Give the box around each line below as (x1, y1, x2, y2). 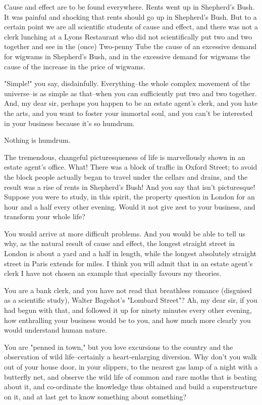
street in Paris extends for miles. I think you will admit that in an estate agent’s (4, 258, 253, 268)
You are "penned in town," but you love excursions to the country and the (4, 341, 233, 352)
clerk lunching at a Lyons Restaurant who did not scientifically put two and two (4, 31, 252, 42)
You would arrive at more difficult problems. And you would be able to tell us (4, 228, 245, 238)
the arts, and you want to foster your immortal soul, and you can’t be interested (4, 107, 253, 118)
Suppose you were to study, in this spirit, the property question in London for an (4, 191, 255, 202)
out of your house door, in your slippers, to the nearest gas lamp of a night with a (4, 361, 258, 372)
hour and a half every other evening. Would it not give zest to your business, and (4, 201, 255, 212)
